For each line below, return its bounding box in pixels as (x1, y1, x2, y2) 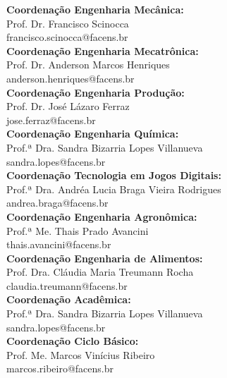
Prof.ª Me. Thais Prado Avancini (6, 223, 149, 238)
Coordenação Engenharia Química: (6, 126, 179, 141)
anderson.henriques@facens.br (6, 71, 135, 85)
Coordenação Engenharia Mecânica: (6, 2, 184, 16)
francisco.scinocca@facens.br (6, 30, 128, 44)
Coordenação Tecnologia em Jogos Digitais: (6, 168, 221, 183)
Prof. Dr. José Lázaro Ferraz (6, 99, 130, 114)
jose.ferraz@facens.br (6, 112, 96, 127)
